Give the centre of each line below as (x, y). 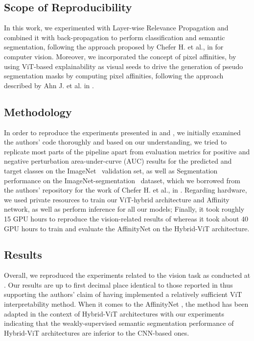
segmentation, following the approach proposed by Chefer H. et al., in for (114, 47)
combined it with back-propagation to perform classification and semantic (115, 37)
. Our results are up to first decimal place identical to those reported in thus (118, 284)
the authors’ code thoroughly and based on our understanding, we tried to (115, 142)
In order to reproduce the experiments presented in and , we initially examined (122, 132)
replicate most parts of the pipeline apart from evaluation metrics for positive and (127, 151)
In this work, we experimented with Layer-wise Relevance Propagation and (116, 28)
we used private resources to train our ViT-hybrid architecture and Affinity (117, 199)
